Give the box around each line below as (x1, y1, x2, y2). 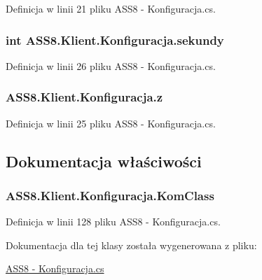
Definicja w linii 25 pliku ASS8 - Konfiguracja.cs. (6, 115, 216, 130)
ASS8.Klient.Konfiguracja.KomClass (6, 186, 214, 204)
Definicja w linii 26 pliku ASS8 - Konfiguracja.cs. (6, 58, 216, 73)
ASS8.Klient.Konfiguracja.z (6, 88, 163, 106)
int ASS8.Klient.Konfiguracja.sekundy (6, 31, 224, 48)
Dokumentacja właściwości (6, 150, 202, 171)
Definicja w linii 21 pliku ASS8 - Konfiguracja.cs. (6, 1, 216, 15)
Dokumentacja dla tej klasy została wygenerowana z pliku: (6, 237, 257, 252)
